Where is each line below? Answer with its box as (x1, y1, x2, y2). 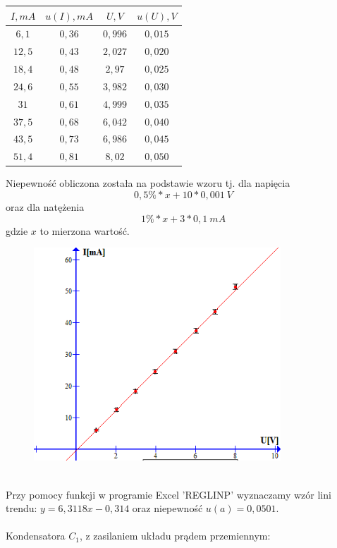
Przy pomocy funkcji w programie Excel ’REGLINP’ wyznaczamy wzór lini (6, 487, 331, 501)
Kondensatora (6, 528, 66, 543)
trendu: (6, 501, 37, 516)
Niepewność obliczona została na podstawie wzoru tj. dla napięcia (6, 176, 290, 190)
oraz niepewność (132, 501, 203, 516)
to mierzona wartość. (39, 223, 130, 238)
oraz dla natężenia (6, 199, 85, 214)
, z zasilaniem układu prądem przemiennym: (79, 528, 271, 543)
